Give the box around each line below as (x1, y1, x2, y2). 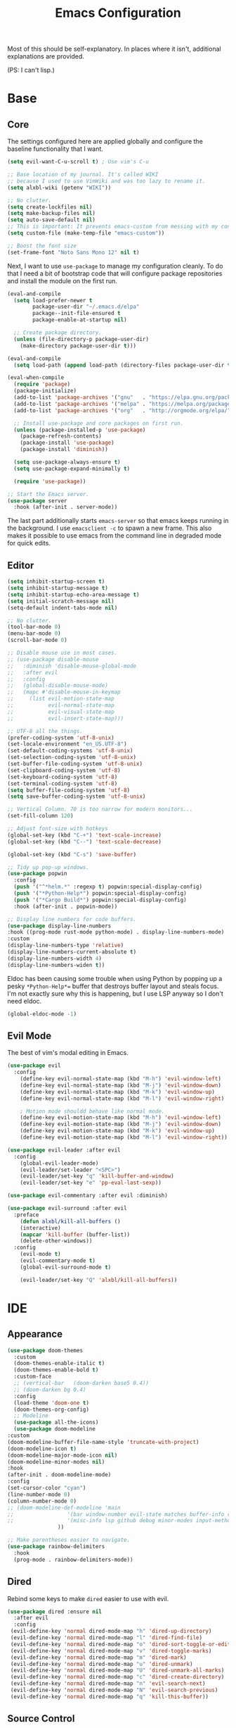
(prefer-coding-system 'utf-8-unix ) (7, 734, 114, 741)
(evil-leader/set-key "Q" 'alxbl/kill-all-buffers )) (20, 1276, 178, 1283)
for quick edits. (7, 539, 51, 548)
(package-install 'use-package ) (20, 439, 114, 447)
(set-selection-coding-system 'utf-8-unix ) (7, 754, 137, 761)
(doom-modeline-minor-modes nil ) (7, 1458, 105, 1465)
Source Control (7, 1712, 75, 1724)
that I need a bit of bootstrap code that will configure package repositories (7, 269, 223, 278)
